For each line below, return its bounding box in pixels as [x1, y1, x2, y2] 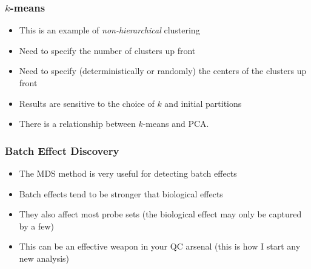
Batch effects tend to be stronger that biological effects [19, 187, 223, 200]
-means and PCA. [142, 117, 209, 130]
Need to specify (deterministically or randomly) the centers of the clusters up [19, 64, 307, 77]
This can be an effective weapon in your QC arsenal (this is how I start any [19, 240, 301, 253]
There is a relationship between [19, 117, 136, 130]
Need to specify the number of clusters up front [19, 44, 196, 56]
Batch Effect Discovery [5, 143, 119, 158]
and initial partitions [164, 97, 242, 109]
